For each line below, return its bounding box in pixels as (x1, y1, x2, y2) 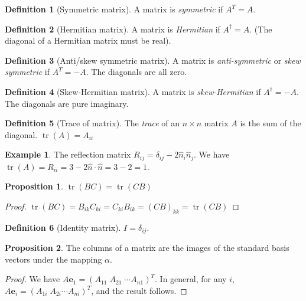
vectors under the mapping (5, 253, 102, 265)
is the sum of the (240, 117, 301, 129)
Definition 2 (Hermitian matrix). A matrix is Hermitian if (5, 22, 220, 35)
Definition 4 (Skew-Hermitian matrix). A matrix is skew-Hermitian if (5, 85, 261, 97)
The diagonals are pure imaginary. (5, 97, 129, 109)
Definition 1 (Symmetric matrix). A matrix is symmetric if (5, 3, 223, 15)
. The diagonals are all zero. (86, 66, 187, 78)
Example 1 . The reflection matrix (5, 148, 131, 161)
